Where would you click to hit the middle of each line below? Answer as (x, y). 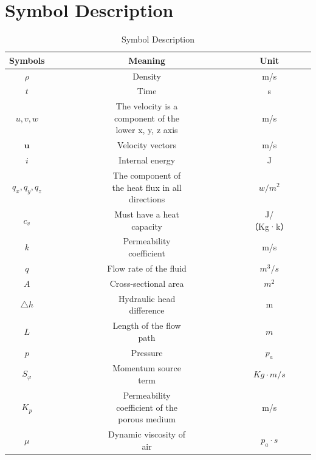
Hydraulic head (147, 298)
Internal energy (147, 160)
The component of (147, 175)
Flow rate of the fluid (147, 268)
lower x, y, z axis (147, 130)
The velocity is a (147, 106)
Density (147, 76)
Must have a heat (147, 214)
